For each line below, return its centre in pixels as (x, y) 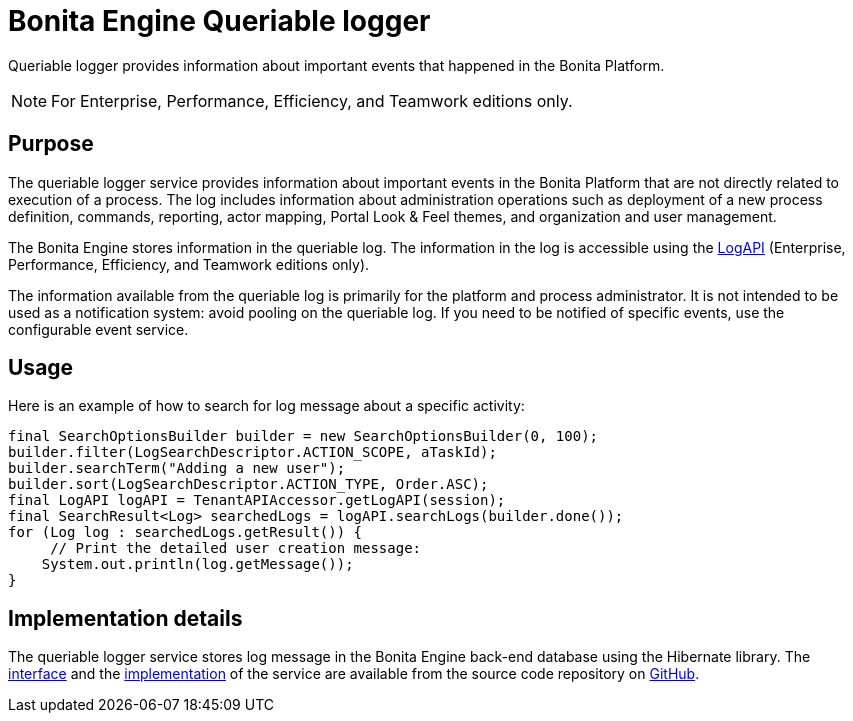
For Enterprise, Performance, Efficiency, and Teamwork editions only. (312, 100)
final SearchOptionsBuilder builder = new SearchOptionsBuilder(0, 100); (303, 436)
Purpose (51, 144)
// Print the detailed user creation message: (236, 548)
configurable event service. (98, 329)
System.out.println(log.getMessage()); (197, 564)
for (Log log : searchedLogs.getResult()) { (185, 532)
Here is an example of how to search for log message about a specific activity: (266, 406)
